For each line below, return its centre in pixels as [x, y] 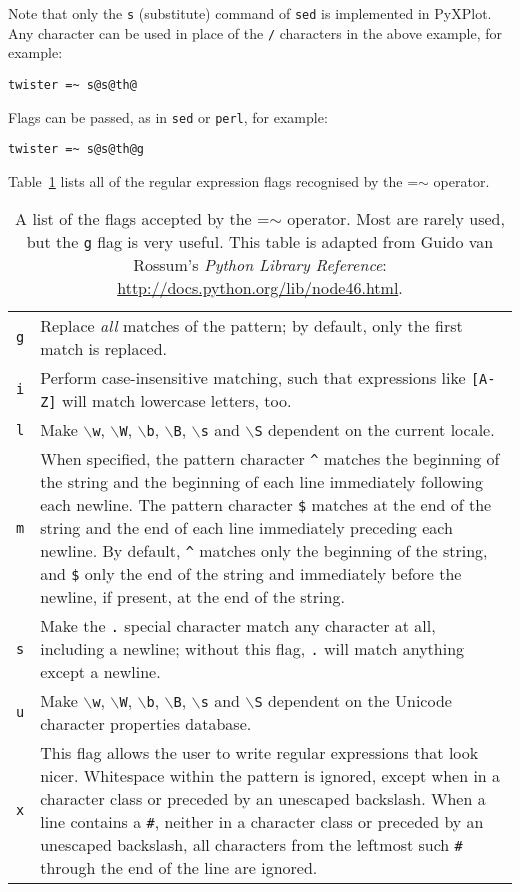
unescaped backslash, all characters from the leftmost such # [251, 845]
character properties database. [146, 724]
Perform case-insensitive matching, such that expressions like [253, 378]
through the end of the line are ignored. [179, 868]
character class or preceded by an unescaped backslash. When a [263, 799]
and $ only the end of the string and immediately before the [251, 574]
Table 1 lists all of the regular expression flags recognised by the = [213, 180]
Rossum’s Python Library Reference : [260, 265]
